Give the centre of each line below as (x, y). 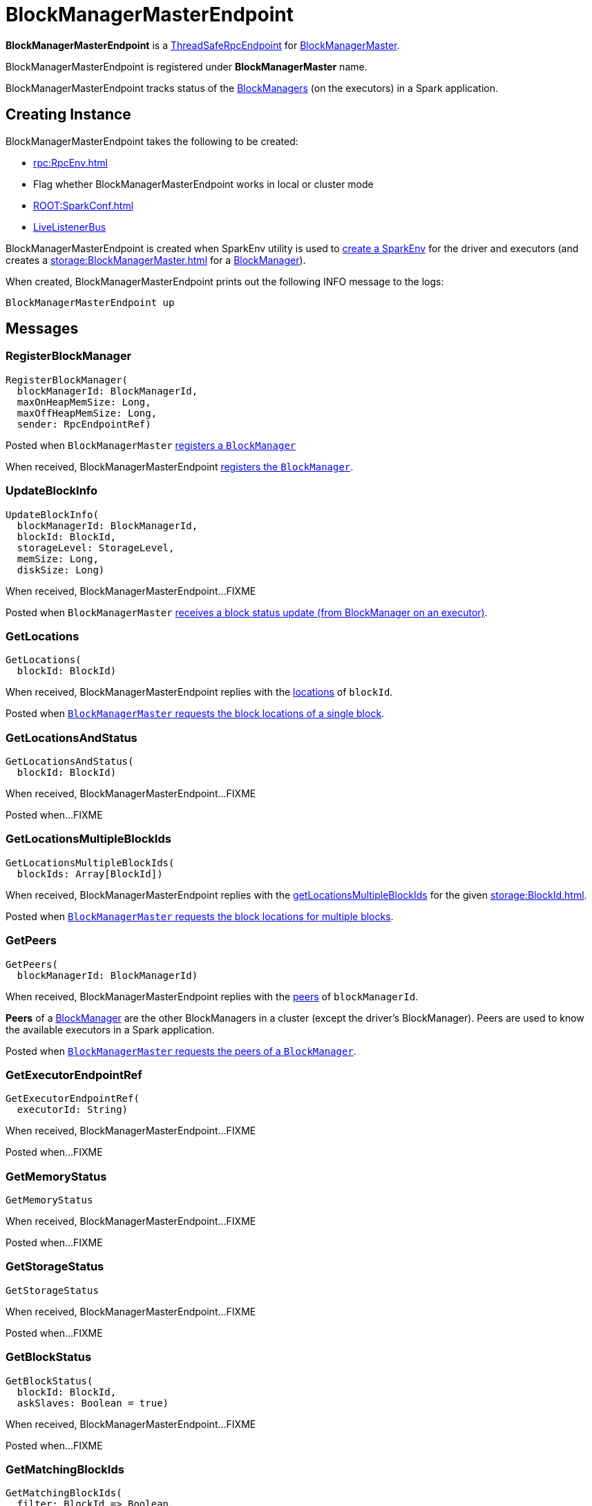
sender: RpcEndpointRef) (84, 424)
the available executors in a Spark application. (110, 1029)
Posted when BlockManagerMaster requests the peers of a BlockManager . (181, 1051)
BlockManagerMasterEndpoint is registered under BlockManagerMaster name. (187, 66)
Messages (42, 329)
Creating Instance (68, 115)
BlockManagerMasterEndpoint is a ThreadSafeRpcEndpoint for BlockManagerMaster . (203, 45)
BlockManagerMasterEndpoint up (90, 302)
